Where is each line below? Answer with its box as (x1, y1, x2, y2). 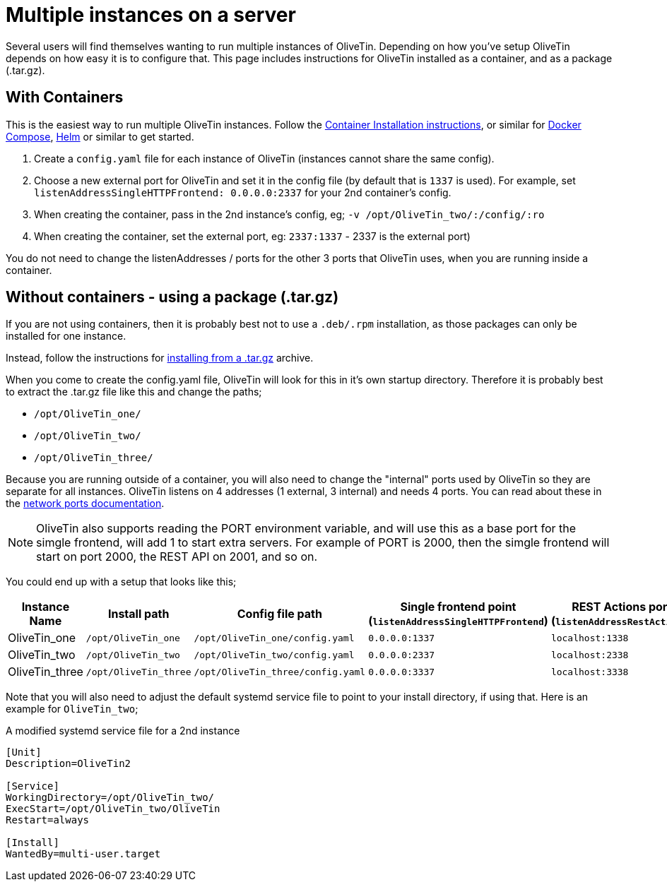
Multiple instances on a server (6, 3, 296, 27)
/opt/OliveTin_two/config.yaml (194, 649, 355, 660)
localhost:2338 (550, 649, 629, 660)
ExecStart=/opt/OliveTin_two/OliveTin (6, 803, 220, 815)
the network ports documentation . (6, 497, 165, 510)
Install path (107, 607, 170, 621)
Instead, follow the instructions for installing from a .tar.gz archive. (6, 352, 314, 364)
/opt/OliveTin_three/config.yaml (194, 666, 366, 677)
